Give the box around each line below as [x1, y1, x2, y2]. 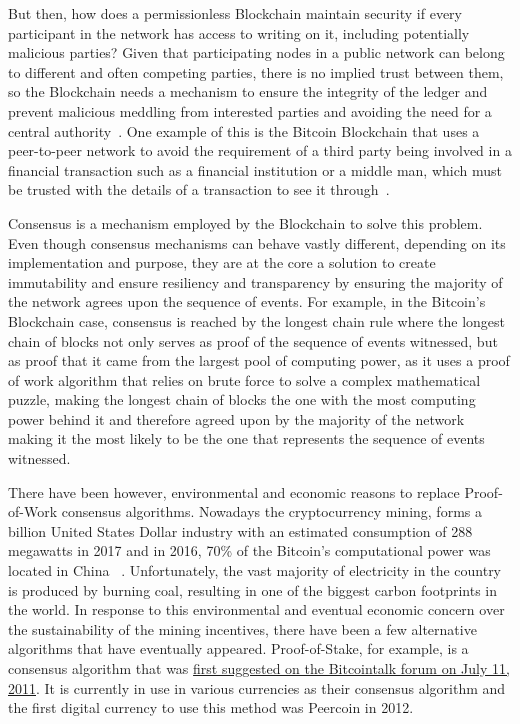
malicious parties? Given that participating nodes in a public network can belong [8, 42, 505, 63]
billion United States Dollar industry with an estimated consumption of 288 [8, 520, 473, 541]
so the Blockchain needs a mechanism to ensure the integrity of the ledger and [8, 81, 488, 102]
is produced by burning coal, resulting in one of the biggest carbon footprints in [8, 579, 498, 600]
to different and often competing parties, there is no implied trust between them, [8, 61, 504, 82]
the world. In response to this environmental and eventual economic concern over [8, 599, 505, 620]
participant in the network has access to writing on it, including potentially [8, 22, 470, 43]
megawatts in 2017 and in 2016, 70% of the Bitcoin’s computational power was [8, 540, 491, 561]
